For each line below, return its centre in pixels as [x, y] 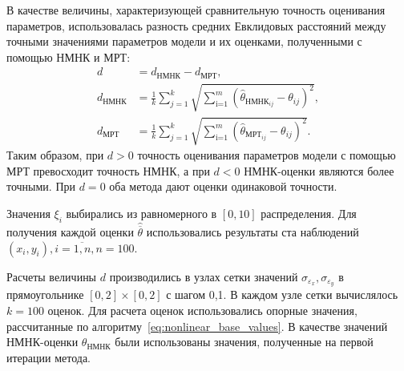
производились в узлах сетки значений [204, 276]
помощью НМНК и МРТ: [69, 56]
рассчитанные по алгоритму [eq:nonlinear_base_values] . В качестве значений [197, 326]
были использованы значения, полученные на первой [244, 342]
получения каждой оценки [70, 232]
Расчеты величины [52, 276]
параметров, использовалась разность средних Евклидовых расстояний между [196, 25]
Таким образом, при [55, 155]
